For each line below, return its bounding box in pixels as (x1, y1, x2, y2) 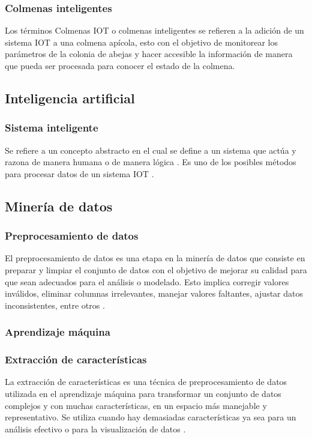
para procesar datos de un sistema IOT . (5, 167, 154, 180)
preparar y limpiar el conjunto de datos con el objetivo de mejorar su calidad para (5, 263, 307, 276)
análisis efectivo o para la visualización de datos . (5, 422, 186, 435)
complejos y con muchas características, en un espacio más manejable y (5, 399, 267, 411)
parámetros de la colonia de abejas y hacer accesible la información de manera (5, 47, 293, 60)
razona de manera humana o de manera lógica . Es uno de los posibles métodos (5, 156, 296, 168)
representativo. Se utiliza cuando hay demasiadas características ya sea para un (5, 411, 296, 423)
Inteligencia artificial (5, 88, 135, 107)
